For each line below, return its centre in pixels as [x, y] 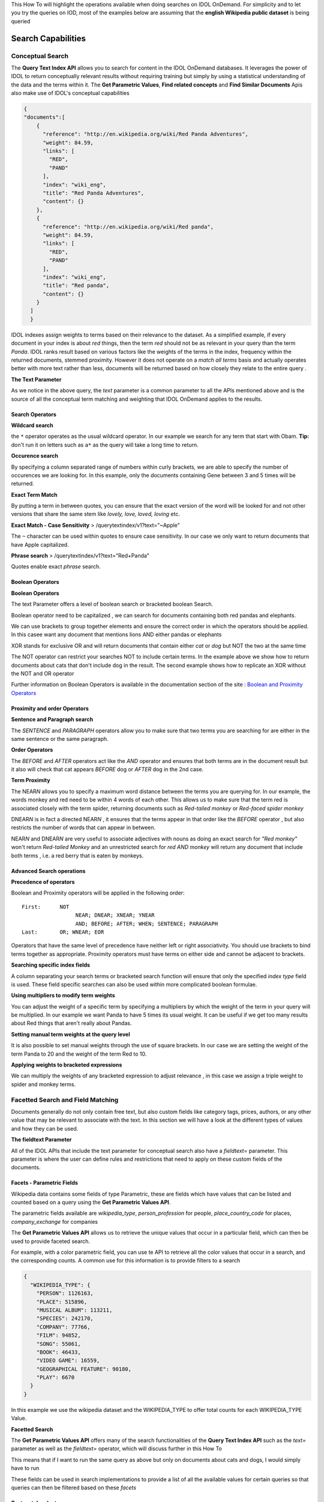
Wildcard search [32, 425]
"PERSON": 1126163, [65, 1294]
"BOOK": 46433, [58, 1352]
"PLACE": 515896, [62, 1302]
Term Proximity [31, 780]
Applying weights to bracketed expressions [67, 1065]
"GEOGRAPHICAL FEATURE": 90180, [84, 1369]
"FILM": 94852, [58, 1336]
